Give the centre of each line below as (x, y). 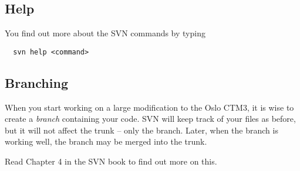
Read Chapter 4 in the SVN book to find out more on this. (111, 161)
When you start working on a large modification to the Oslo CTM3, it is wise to (149, 107)
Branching (36, 82)
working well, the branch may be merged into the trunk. (106, 141)
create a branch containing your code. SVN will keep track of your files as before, (150, 119)
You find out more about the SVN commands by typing (105, 33)
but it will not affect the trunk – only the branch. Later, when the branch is (141, 130)
